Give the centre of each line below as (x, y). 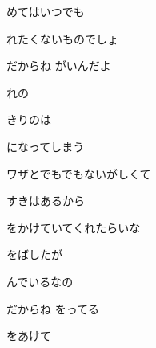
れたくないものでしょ (62, 38)
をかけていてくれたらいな (74, 227)
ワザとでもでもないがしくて (79, 173)
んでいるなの (40, 281)
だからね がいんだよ (59, 66)
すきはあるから (46, 201)
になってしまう (46, 146)
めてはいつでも (46, 11)
